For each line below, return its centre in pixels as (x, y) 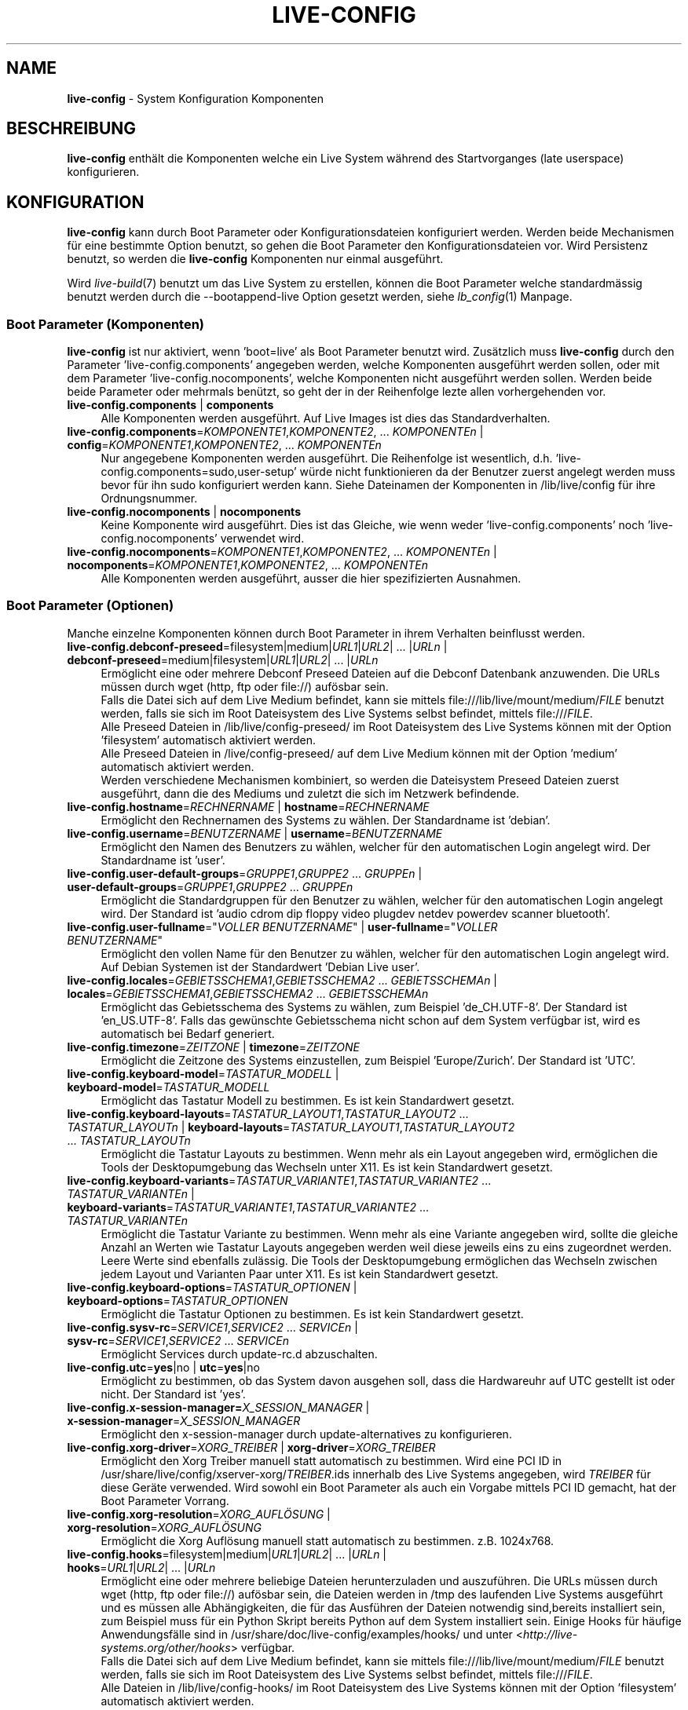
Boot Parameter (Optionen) (90, 606)
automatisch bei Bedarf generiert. (188, 1033)
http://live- (551, 1634)
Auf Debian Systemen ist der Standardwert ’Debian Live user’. (260, 966)
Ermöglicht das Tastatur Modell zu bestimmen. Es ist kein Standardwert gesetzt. (307, 1100)
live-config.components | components (170, 405)
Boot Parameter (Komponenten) (106, 324)
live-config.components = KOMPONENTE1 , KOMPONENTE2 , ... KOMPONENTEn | (275, 432)
